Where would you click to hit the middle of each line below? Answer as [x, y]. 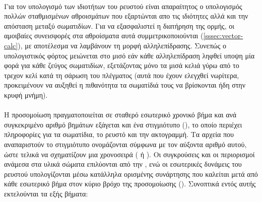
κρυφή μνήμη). [26, 94]
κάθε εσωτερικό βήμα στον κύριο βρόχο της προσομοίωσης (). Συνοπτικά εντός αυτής [130, 184]
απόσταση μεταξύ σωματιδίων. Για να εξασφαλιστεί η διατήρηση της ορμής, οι [119, 25]
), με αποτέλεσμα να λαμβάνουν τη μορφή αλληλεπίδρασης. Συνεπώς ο [122, 45]
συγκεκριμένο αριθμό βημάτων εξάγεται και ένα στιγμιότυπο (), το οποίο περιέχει [123, 124]
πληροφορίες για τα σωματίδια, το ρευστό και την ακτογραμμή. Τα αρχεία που [119, 134]
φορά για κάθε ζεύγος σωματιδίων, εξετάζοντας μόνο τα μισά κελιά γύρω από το [122, 65]
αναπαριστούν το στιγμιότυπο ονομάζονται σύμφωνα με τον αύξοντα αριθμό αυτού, [125, 144]
